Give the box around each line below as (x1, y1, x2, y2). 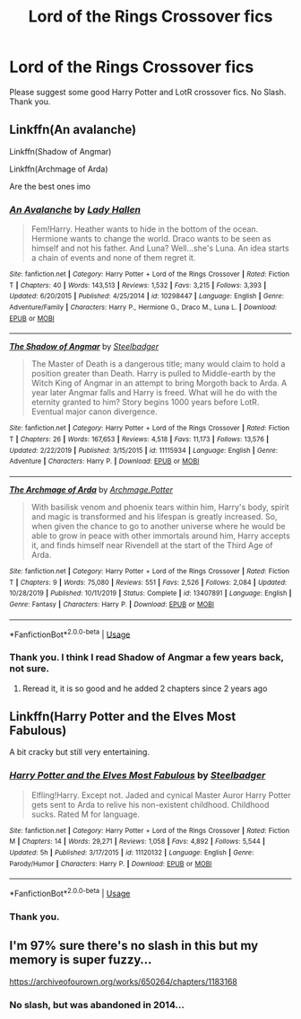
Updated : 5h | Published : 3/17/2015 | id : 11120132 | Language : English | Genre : (9, 847, 254, 857)
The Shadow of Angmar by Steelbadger (9, 341, 159, 352)
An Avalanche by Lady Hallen (9, 203, 142, 216)
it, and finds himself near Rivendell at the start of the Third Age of (30, 539, 273, 550)
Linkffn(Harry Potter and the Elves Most (9, 708, 236, 724)
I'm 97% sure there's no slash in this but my (9, 938, 259, 953)
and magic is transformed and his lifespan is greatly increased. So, (30, 510, 278, 522)
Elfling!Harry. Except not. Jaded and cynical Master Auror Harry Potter (30, 789, 291, 801)
